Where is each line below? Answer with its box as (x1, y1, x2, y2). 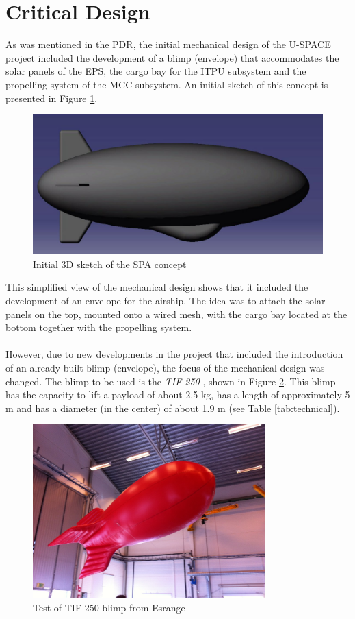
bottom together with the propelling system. (5, 320, 192, 335)
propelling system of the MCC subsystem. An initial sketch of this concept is (5, 77, 328, 91)
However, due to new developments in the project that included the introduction (5, 347, 343, 361)
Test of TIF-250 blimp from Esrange (33, 600, 185, 615)
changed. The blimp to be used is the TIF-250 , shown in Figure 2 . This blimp (5, 374, 336, 388)
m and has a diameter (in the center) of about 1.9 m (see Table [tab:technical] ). (5, 400, 340, 415)
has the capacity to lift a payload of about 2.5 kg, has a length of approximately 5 (5, 387, 350, 402)
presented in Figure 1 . (5, 90, 98, 105)
